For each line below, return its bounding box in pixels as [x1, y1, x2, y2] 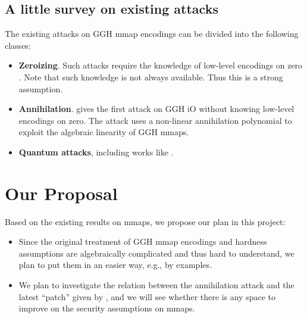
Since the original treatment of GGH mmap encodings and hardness [18, 235, 267, 248]
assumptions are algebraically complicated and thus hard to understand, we [18, 247, 295, 259]
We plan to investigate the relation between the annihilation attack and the [18, 279, 295, 291]
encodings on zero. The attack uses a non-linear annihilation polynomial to [18, 114, 292, 126]
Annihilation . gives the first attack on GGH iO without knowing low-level [18, 102, 295, 115]
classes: [5, 39, 31, 51]
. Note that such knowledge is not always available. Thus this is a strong [18, 70, 283, 83]
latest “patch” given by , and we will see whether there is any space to [18, 290, 276, 303]
